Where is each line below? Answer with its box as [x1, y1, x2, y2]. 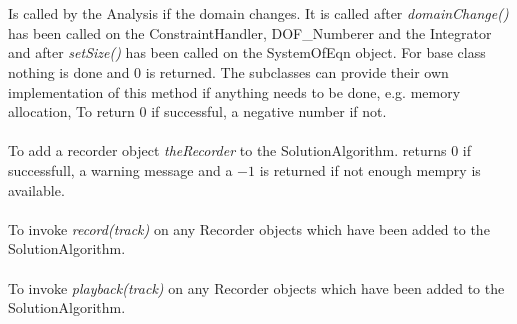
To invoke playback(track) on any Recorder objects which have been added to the [8, 277, 505, 298]
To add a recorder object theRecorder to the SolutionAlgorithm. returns [8, 140, 447, 161]
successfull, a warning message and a [8, 159, 233, 180]
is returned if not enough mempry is [259, 159, 481, 180]
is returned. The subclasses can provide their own [145, 61, 449, 82]
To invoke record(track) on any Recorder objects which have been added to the [8, 218, 490, 239]
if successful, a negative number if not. [151, 101, 387, 122]
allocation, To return [8, 101, 135, 122]
